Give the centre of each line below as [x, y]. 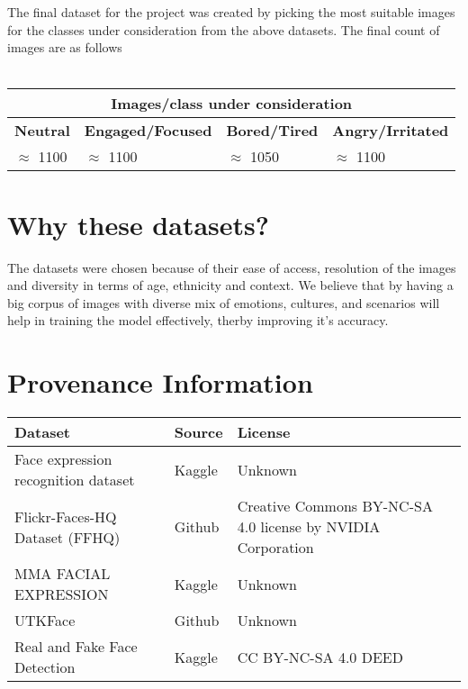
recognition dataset [75, 480]
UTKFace [45, 620]
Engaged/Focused [148, 131]
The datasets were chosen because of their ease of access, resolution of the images [232, 267]
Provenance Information [160, 382]
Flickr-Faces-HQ [66, 516]
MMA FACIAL [63, 573]
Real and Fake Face [76, 646]
